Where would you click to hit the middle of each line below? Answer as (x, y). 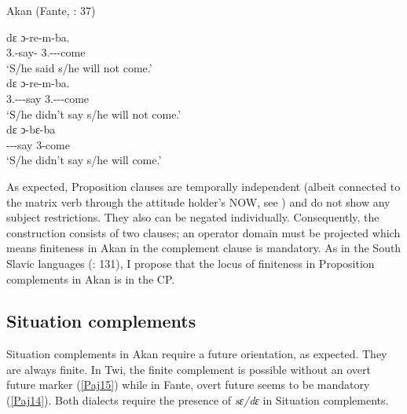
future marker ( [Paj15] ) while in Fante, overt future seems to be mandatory (188, 385)
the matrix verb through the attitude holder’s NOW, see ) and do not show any (198, 202)
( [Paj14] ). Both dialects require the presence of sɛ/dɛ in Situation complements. (198, 400)
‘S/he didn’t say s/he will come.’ (84, 160)
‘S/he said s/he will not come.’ (79, 67)
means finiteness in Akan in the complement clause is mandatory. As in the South (204, 248)
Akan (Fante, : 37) (51, 10)
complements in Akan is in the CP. (91, 278)
